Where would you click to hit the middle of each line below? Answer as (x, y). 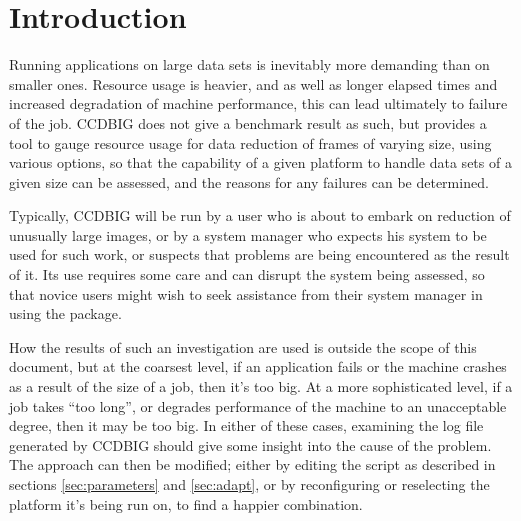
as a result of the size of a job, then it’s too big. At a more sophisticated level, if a (261, 386)
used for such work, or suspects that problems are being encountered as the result (259, 254)
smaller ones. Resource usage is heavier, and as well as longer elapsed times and (253, 83)
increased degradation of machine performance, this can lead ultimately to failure (258, 103)
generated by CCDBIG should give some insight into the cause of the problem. (250, 444)
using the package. (65, 313)
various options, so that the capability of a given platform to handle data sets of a (260, 162)
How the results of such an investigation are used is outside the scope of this (243, 346)
